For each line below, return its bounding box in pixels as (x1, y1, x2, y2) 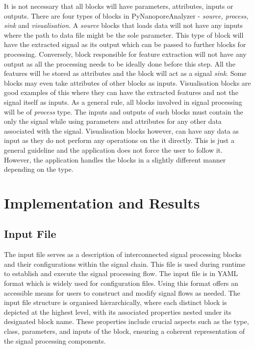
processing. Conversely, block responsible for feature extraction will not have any (4, 48, 247, 59)
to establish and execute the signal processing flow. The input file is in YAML (4, 268, 238, 279)
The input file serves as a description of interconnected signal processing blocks (4, 249, 242, 259)
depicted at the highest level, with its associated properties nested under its (4, 306, 231, 317)
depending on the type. (4, 164, 74, 174)
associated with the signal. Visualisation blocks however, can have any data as (4, 125, 239, 136)
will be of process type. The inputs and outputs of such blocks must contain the (4, 106, 243, 116)
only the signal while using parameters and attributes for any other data (4, 116, 222, 126)
